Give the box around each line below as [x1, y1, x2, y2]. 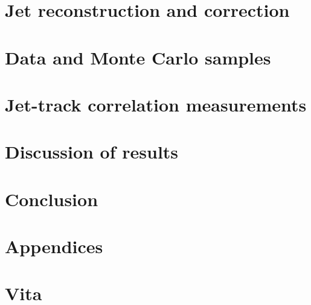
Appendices [5, 234, 103, 259]
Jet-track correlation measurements [5, 92, 307, 116]
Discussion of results [5, 139, 179, 164]
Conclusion [5, 186, 98, 211]
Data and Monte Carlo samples [5, 45, 271, 69]
